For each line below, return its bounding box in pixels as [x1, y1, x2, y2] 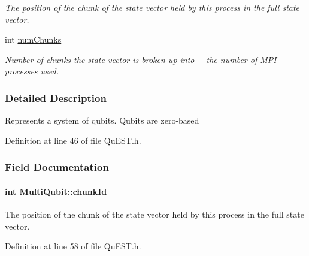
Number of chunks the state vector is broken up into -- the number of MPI [5, 53, 277, 65]
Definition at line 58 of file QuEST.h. [5, 240, 141, 252]
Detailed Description [5, 90, 107, 105]
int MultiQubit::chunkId [5, 185, 107, 197]
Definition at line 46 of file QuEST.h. [5, 134, 141, 146]
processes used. [5, 65, 59, 77]
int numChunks [5, 33, 62, 46]
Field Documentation [5, 159, 109, 174]
